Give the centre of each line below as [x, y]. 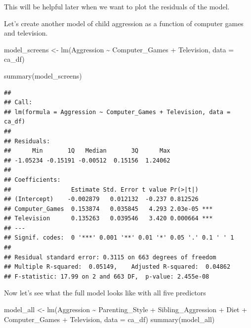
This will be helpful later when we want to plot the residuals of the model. [117, 6]
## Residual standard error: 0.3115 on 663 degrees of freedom [110, 257]
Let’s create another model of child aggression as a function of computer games [124, 23]
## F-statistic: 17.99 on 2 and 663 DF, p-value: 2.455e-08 [107, 276]
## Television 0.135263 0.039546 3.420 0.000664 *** [108, 219]
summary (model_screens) [43, 75]
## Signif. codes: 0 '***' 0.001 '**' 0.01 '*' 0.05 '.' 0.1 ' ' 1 [119, 238]
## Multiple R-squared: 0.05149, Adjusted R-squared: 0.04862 [117, 267]
